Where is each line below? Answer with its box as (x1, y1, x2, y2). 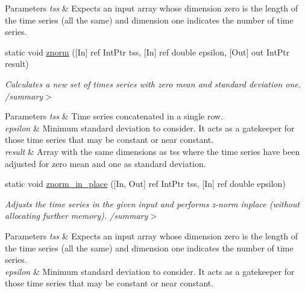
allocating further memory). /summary (5, 209, 148, 222)
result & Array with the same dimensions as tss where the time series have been (5, 145, 300, 157)
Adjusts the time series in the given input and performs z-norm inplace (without (5, 197, 300, 210)
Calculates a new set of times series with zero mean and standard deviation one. (5, 77, 301, 90)
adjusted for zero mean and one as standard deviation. (5, 157, 206, 169)
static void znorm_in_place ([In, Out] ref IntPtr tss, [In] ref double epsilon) (5, 177, 286, 190)
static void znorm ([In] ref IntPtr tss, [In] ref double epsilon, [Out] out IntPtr (5, 45, 290, 58)
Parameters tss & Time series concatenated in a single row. (5, 110, 224, 122)
